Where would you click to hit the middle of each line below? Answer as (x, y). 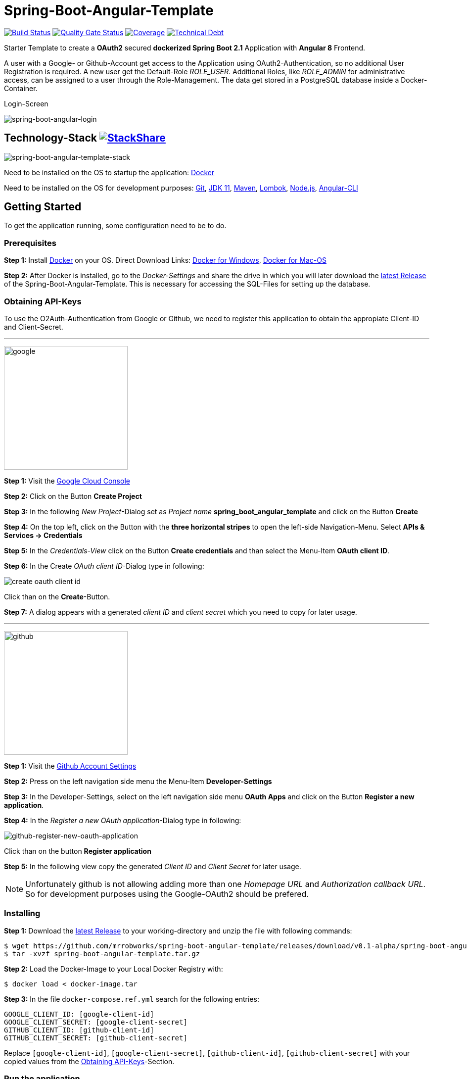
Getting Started (43, 207)
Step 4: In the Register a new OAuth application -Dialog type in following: (123, 820)
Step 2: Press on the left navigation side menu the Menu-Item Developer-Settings (138, 781)
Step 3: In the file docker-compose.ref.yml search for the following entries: (132, 999)
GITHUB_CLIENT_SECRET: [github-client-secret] (96, 1038)
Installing (22, 913)
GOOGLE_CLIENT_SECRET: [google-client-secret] (96, 1022)
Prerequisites (30, 243)
